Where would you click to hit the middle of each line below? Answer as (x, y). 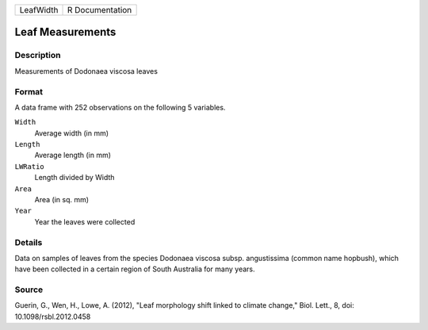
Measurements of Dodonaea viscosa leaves (86, 71)
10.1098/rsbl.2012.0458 (53, 317)
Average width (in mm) (72, 133)
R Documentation (100, 10)
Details (29, 242)
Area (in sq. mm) (62, 200)
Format (29, 91)
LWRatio (30, 166)
